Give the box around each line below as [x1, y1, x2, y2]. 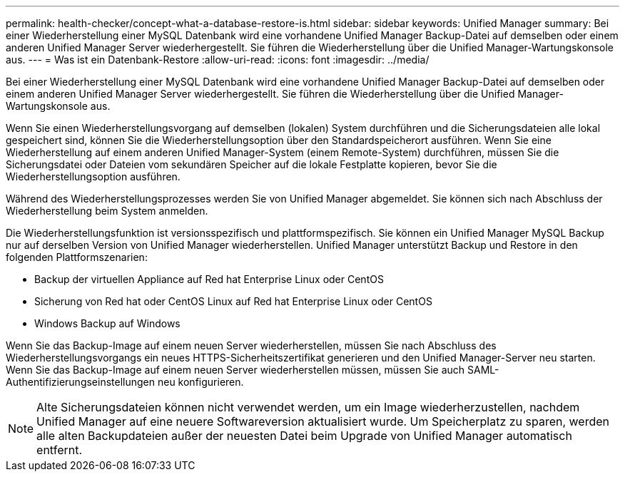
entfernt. [36, 443, 83, 457]
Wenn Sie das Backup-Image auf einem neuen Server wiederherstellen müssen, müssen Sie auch [6, 364, 465, 376]
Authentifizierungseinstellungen [6, 376, 156, 388]
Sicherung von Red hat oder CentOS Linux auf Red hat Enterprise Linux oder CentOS [34, 295, 432, 307]
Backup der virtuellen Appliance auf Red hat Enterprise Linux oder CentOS [34, 273, 384, 285]
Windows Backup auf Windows [34, 317, 181, 329]
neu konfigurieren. [157, 376, 244, 388]
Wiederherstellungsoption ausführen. [6, 170, 181, 183]
